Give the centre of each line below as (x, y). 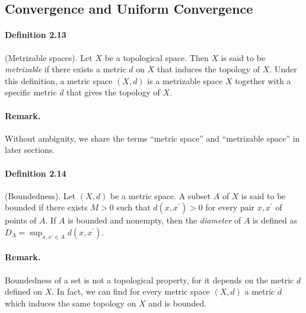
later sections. (30, 150)
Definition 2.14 (36, 173)
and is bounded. (178, 303)
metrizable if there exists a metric (66, 69)
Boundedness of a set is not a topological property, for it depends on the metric (149, 280)
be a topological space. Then (157, 57)
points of (21, 220)
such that (133, 207)
